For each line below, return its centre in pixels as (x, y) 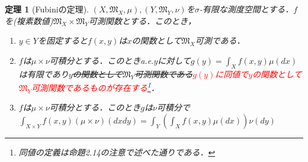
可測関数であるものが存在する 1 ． (95, 87)
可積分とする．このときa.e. (102, 60)
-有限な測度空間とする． (246, 9)
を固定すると (62, 41)
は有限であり (44, 74)
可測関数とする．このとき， (142, 20)
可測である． (220, 41)
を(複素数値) (29, 20)
